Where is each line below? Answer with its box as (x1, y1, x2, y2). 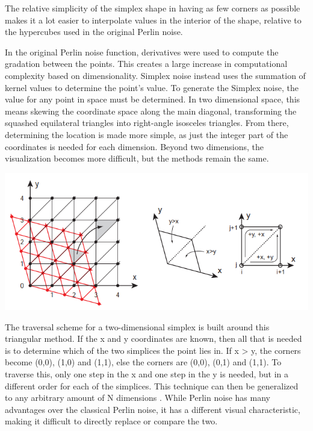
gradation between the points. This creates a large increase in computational (5, 57, 288, 70)
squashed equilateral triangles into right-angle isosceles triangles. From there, (5, 116, 289, 129)
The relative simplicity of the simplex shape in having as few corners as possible (5, 2, 300, 14)
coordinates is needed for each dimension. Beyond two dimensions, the (5, 140, 264, 153)
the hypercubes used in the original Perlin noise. (5, 25, 183, 38)
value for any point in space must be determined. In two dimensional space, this (5, 93, 300, 105)
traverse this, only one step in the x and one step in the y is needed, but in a (5, 367, 289, 380)
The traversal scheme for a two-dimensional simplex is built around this (5, 320, 270, 333)
